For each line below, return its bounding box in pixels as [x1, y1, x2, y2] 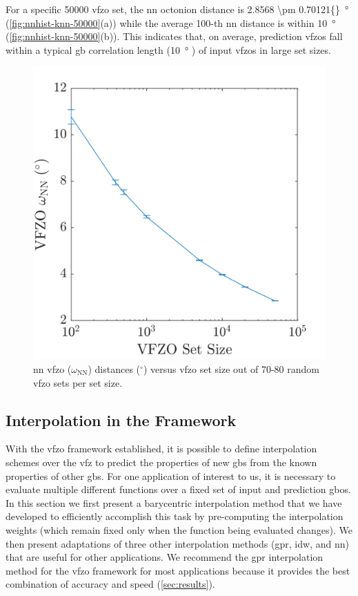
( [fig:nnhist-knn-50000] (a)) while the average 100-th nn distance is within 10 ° [6, 15, 336, 30]
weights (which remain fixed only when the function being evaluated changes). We [6, 522, 353, 537]
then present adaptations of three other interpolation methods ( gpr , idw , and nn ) [6, 536, 349, 550]
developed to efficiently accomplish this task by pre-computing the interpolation [6, 509, 344, 523]
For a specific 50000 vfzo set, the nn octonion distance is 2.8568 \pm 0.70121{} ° [6, 2, 349, 16]
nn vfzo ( [33, 361, 72, 376]
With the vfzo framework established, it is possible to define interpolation [6, 441, 317, 456]
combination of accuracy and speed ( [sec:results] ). [6, 577, 215, 591]
